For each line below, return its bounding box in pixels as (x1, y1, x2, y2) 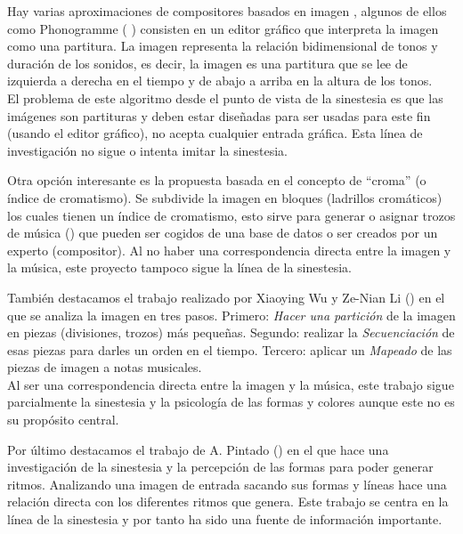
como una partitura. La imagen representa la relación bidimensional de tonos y (7, 36, 438, 55)
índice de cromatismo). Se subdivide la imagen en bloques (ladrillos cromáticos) (7, 188, 443, 206)
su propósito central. (7, 410, 119, 429)
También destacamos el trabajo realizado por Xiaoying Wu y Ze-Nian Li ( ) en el (7, 287, 445, 306)
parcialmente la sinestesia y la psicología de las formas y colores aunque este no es (7, 392, 455, 411)
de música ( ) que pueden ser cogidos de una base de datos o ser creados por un (7, 223, 438, 242)
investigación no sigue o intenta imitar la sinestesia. (7, 141, 288, 159)
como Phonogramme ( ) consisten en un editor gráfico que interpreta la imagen (7, 19, 439, 37)
